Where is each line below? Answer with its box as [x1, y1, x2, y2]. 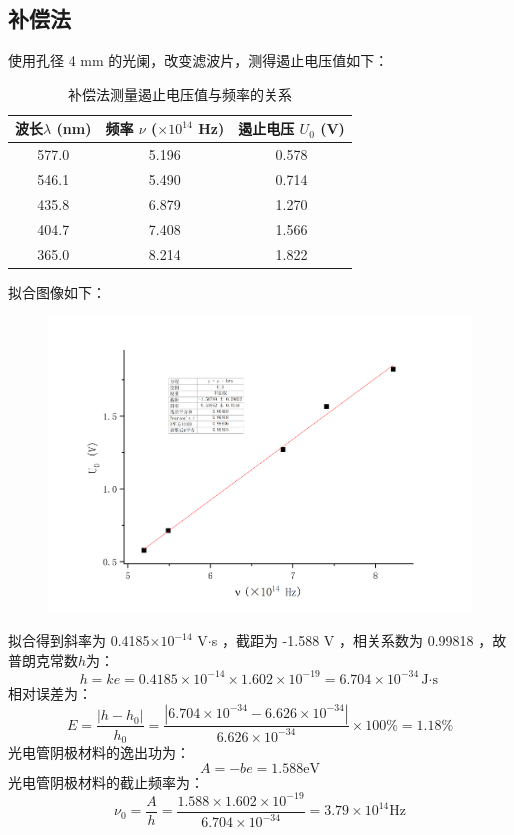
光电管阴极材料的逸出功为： [8, 742, 190, 762]
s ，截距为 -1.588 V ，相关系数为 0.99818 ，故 [211, 630, 507, 651]
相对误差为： [8, 682, 92, 703]
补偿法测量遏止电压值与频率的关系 [67, 83, 292, 104]
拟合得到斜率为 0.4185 [8, 630, 150, 651]
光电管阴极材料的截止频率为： [8, 771, 204, 792]
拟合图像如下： [8, 281, 106, 302]
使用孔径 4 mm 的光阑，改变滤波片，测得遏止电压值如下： [8, 50, 389, 71]
